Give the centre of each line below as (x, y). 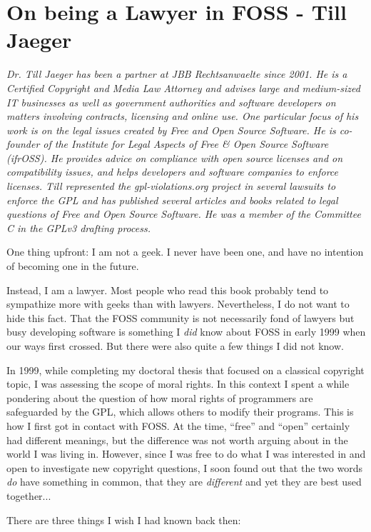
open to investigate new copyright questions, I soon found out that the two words (185, 467)
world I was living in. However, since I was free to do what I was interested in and (186, 454)
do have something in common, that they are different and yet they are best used (184, 482)
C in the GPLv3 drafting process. (78, 227)
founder (23, 144)
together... (29, 495)
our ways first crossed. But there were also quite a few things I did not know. (175, 346)
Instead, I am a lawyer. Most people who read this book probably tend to (168, 290)
